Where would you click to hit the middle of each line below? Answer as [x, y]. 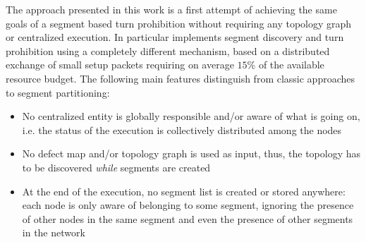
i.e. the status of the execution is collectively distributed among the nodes [182, 129]
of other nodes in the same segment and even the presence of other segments [188, 218]
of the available [291, 65]
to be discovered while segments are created [116, 167]
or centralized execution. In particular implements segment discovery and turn [175, 37]
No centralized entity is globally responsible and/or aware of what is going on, [191, 116]
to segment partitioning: [58, 92]
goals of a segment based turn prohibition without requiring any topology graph [179, 23]
